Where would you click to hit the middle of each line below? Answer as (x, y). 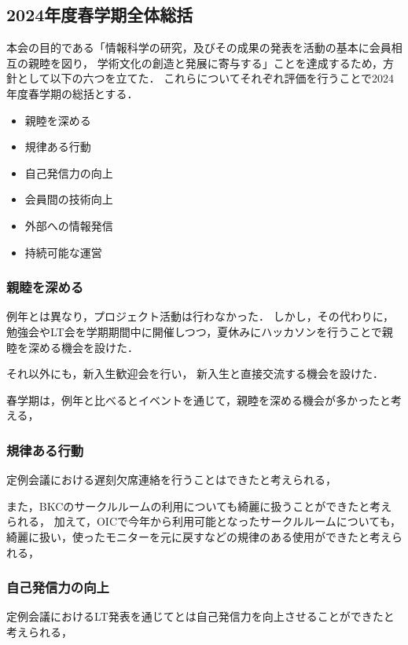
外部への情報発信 (69, 225)
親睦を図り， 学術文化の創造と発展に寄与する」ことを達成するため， (205, 62)
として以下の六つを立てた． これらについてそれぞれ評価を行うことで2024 (205, 78)
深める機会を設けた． (83, 347)
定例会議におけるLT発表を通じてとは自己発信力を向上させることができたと (200, 616)
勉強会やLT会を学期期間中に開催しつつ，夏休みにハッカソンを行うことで (194, 331)
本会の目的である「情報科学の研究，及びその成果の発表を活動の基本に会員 (199, 48)
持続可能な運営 (63, 252)
